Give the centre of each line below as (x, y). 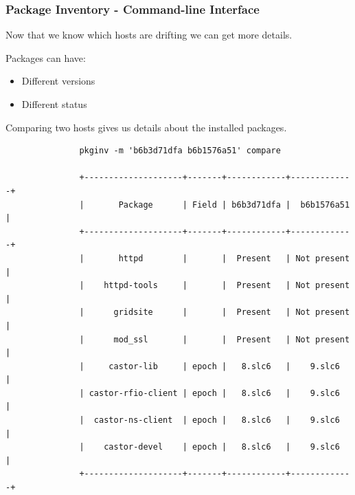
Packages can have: (46, 57)
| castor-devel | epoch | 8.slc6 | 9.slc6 (209, 447)
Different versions (58, 81)
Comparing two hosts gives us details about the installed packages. (146, 127)
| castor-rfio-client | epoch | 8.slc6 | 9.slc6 (209, 393)
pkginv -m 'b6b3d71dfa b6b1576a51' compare (180, 151)
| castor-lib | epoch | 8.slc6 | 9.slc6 (209, 366)
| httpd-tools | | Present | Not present (215, 286)
